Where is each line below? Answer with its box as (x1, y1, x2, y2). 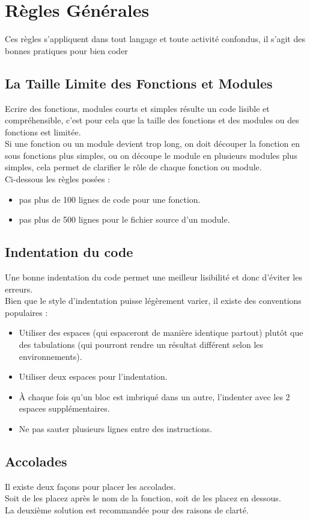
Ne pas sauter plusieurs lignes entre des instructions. (19, 422, 212, 435)
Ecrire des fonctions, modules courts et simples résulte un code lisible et (5, 102, 270, 114)
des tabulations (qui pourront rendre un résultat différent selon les (19, 338, 264, 351)
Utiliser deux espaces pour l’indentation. (19, 370, 168, 383)
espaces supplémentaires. (19, 402, 110, 415)
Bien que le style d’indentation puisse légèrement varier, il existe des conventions (5, 294, 302, 307)
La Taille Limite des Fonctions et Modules (5, 73, 273, 92)
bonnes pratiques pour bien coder (5, 44, 128, 57)
